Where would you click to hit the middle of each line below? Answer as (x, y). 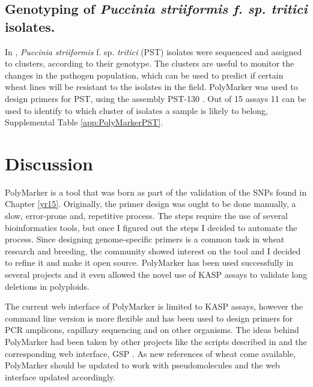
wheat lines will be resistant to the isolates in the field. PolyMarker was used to (151, 87)
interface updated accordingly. (60, 376)
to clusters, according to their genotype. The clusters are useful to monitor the (150, 63)
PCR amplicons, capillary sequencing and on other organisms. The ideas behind (152, 330)
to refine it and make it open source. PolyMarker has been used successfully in (149, 262)
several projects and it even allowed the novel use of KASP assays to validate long (156, 274)
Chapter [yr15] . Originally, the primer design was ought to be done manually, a (150, 204)
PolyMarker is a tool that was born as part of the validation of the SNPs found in (156, 192)
